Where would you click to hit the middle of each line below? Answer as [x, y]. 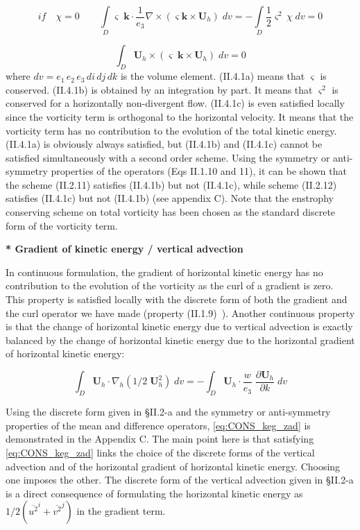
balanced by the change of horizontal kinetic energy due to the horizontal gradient [180, 340]
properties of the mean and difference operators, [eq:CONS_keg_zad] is [158, 425]
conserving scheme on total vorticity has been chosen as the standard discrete [171, 212]
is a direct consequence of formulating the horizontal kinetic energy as [154, 493]
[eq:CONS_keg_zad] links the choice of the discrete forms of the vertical [160, 453]
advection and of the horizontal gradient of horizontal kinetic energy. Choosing [173, 466]
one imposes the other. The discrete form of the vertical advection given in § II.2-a [180, 480]
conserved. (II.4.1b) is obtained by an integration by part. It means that [159, 89]
